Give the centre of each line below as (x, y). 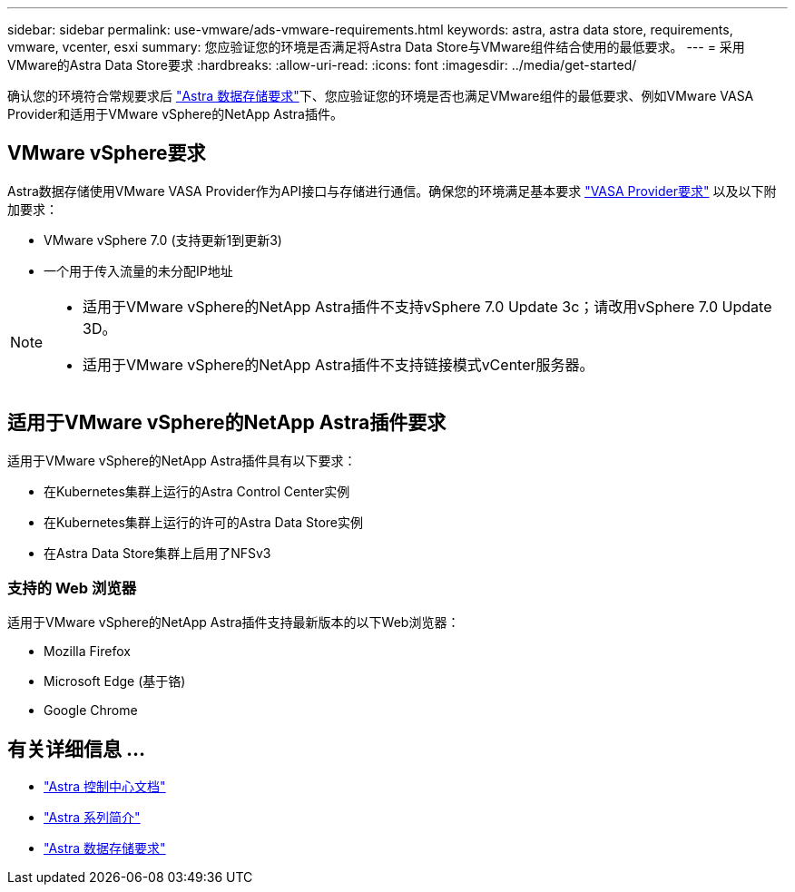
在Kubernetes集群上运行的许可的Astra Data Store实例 (203, 522)
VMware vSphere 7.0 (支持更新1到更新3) (163, 240)
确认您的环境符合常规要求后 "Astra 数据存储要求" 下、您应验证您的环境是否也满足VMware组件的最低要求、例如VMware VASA (381, 96)
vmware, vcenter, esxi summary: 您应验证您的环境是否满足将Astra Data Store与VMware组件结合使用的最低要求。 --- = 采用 (376, 47)
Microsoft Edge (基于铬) (115, 681)
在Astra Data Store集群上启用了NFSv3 (157, 553)
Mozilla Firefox (87, 652)
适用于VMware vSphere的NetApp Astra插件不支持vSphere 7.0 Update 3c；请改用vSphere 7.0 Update (427, 306)
